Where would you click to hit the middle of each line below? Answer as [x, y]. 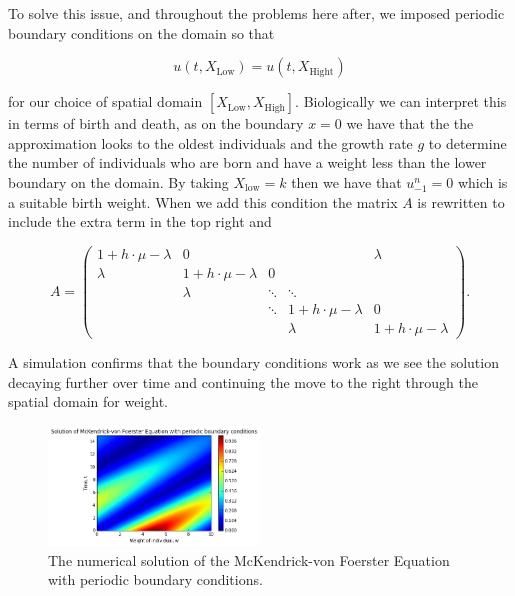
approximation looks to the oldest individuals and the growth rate [210, 142]
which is [482, 181]
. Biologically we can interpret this [401, 101]
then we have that [346, 181]
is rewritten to [461, 201]
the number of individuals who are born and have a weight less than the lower [247, 162]
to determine [467, 142]
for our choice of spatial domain [105, 101]
